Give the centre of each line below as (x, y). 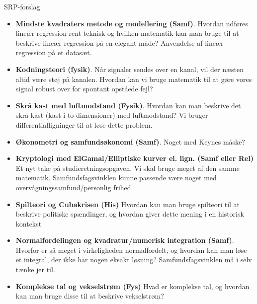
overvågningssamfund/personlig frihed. (74, 187)
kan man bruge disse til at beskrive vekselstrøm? (90, 296)
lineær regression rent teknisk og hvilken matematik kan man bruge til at (127, 33)
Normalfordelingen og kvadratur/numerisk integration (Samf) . (125, 240)
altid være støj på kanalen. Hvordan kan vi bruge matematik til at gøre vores (134, 79)
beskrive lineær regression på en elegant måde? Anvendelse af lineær (120, 42)
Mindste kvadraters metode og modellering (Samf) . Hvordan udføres (132, 23)
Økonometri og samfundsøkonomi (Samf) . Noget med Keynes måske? (130, 141)
